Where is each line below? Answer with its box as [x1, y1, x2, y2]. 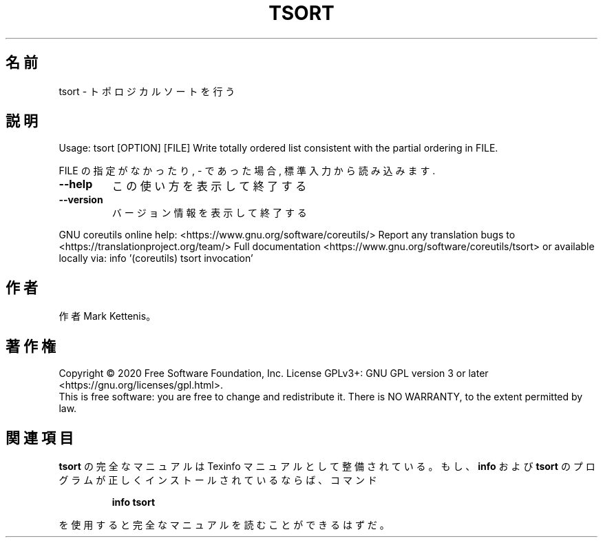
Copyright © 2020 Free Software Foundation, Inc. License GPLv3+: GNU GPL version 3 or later [59, 367, 489, 380]
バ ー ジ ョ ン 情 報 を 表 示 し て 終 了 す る [112, 207, 307, 219]
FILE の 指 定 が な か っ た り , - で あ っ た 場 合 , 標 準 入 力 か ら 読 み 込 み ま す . [59, 165, 436, 177]
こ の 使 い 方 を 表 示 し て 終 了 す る [112, 179, 307, 194]
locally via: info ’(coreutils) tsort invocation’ [59, 252, 253, 265]
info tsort [112, 495, 156, 508]
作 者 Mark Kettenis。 [59, 310, 156, 322]
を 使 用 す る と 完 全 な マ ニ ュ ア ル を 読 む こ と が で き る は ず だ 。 [59, 518, 390, 531]
